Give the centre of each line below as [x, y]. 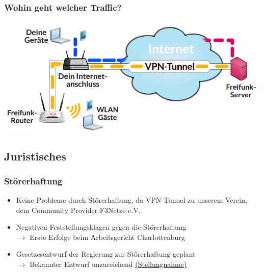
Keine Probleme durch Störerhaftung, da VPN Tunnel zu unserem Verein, [131, 200]
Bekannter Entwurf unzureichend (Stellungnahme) [108, 264]
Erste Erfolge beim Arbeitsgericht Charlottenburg [107, 237]
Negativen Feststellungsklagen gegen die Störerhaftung [101, 227]
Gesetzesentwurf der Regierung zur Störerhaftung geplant [106, 254]
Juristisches [35, 156]
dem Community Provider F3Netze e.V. [78, 210]
